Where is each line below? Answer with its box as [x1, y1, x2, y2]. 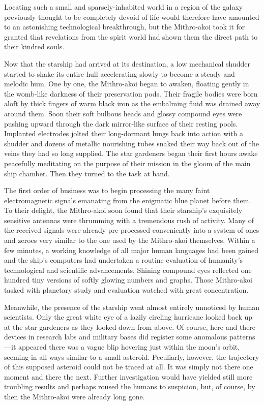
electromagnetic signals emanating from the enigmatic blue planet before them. [4, 195, 251, 205]
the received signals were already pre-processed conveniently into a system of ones [4, 225, 259, 235]
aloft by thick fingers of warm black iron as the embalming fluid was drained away [4, 98, 260, 109]
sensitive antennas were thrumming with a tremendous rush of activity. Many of [4, 214, 254, 225]
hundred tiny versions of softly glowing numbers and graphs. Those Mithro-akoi [4, 274, 252, 285]
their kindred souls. [4, 41, 65, 52]
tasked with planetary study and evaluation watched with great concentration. [4, 285, 249, 295]
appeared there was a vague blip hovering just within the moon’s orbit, [18, 341, 240, 352]
